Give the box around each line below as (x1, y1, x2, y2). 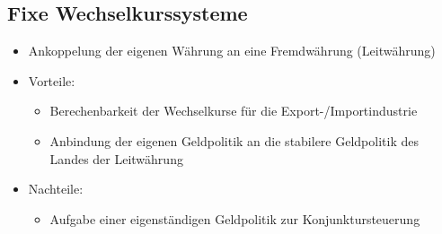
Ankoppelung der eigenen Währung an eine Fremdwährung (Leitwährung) (28, 41, 436, 60)
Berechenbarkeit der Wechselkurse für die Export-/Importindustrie (49, 101, 418, 120)
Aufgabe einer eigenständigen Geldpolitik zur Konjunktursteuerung (49, 209, 420, 228)
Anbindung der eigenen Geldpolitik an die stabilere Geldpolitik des (49, 131, 419, 150)
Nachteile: (28, 179, 84, 198)
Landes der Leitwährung (49, 149, 183, 168)
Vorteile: (28, 71, 75, 90)
